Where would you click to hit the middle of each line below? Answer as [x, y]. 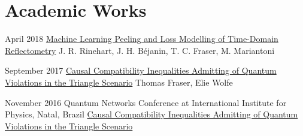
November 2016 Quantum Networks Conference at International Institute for [146, 102]
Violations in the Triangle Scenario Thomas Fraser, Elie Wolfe [119, 82]
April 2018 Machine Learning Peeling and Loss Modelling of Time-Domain [142, 39]
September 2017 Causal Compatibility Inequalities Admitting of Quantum [141, 70]
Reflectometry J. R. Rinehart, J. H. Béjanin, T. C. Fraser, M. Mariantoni [140, 50]
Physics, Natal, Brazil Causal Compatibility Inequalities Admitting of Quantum [151, 114]
